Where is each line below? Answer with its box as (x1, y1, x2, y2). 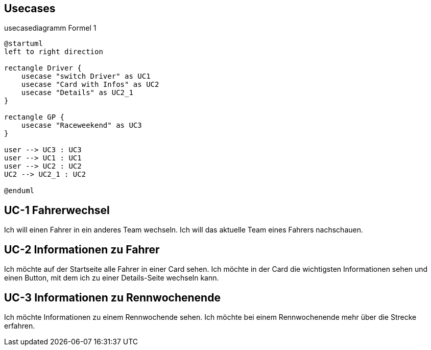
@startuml (4, 39, 43, 48)
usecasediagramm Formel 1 (4, 24, 97, 33)
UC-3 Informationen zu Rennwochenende (4, 291, 221, 304)
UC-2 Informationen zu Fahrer (4, 243, 160, 256)
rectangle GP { (4, 113, 65, 122)
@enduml (4, 186, 35, 195)
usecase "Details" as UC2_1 (21, 88, 133, 97)
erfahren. (4, 321, 35, 330)
